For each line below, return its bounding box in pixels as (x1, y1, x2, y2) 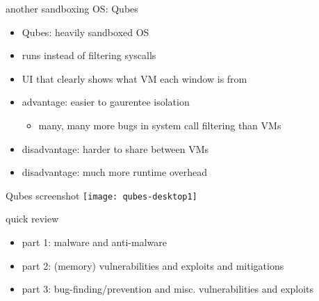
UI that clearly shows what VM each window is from (22, 71, 247, 86)
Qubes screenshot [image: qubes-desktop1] (6, 188, 197, 202)
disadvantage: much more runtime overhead (22, 165, 207, 179)
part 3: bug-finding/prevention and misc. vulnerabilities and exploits (22, 282, 314, 296)
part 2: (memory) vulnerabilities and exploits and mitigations (22, 258, 284, 272)
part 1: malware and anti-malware (22, 235, 167, 249)
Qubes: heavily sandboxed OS (22, 24, 149, 39)
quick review (6, 211, 59, 226)
